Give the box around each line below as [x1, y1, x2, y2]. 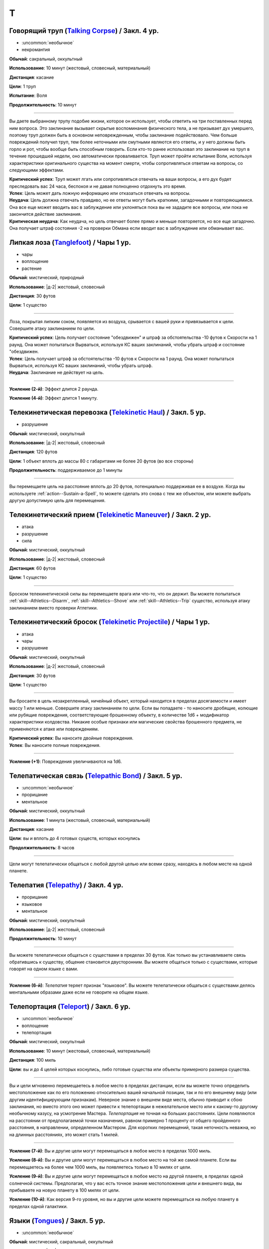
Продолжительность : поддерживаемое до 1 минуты [9, 467, 123, 473]
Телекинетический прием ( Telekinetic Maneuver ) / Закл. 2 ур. [9, 511, 211, 519]
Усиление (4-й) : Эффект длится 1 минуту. [9, 395, 98, 401]
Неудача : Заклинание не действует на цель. [9, 370, 104, 376]
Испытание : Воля [9, 92, 47, 98]
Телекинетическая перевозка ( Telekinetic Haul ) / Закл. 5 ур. [9, 408, 206, 417]
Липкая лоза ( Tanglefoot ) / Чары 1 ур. [9, 238, 132, 247]
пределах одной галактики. [9, 1203, 68, 1209]
